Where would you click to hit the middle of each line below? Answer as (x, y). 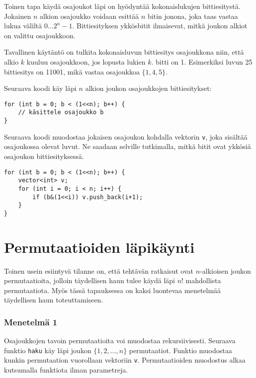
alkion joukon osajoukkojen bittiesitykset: (148, 88)
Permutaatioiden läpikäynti (99, 247)
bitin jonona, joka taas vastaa (193, 16)
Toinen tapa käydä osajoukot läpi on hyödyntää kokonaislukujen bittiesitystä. (122, 6)
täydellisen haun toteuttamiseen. (54, 300)
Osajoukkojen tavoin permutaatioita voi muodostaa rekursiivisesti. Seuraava (120, 340)
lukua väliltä (23, 26)
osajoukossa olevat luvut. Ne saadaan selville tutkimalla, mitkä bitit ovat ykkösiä (128, 146)
